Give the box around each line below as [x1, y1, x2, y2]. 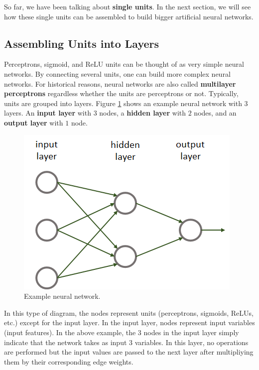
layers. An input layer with [4, 108, 91, 118]
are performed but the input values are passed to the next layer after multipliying [4, 347, 254, 357]
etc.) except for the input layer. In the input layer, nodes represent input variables [4, 317, 255, 328]
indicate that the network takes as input [4, 337, 127, 347]
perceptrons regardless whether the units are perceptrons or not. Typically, [4, 88, 239, 99]
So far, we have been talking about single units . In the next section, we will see [4, 1, 251, 11]
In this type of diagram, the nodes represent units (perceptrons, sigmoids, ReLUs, [4, 307, 254, 318]
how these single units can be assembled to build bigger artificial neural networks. [4, 11, 254, 21]
